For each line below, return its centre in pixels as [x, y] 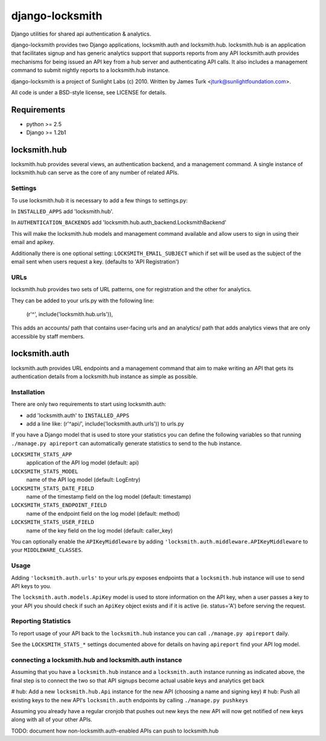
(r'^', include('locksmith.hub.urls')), [70, 314]
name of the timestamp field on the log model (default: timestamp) [109, 497]
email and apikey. [33, 242]
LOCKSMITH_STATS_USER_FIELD [53, 522]
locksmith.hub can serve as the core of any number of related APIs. [95, 173]
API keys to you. [31, 586]
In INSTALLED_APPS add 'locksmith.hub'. [62, 212]
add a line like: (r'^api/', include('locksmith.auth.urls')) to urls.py [105, 424]
